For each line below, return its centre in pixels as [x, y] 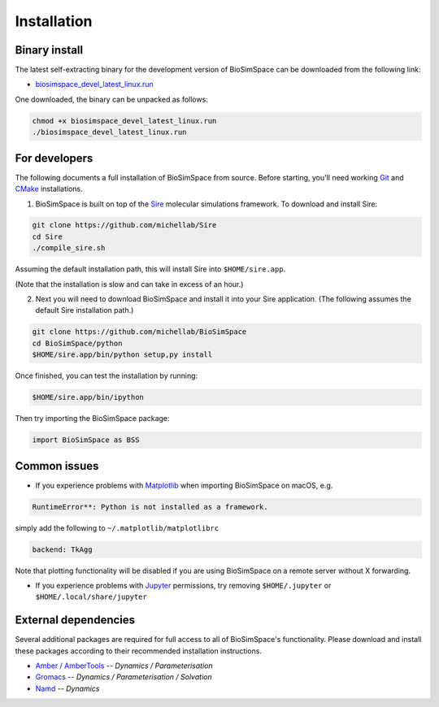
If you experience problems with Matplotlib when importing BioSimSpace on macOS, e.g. [184, 485]
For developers [54, 158]
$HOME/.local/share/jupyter [91, 597]
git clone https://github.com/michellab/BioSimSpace [139, 332]
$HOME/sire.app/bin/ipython [88, 397]
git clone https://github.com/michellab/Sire [124, 225]
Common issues [57, 466]
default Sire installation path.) [85, 310]
